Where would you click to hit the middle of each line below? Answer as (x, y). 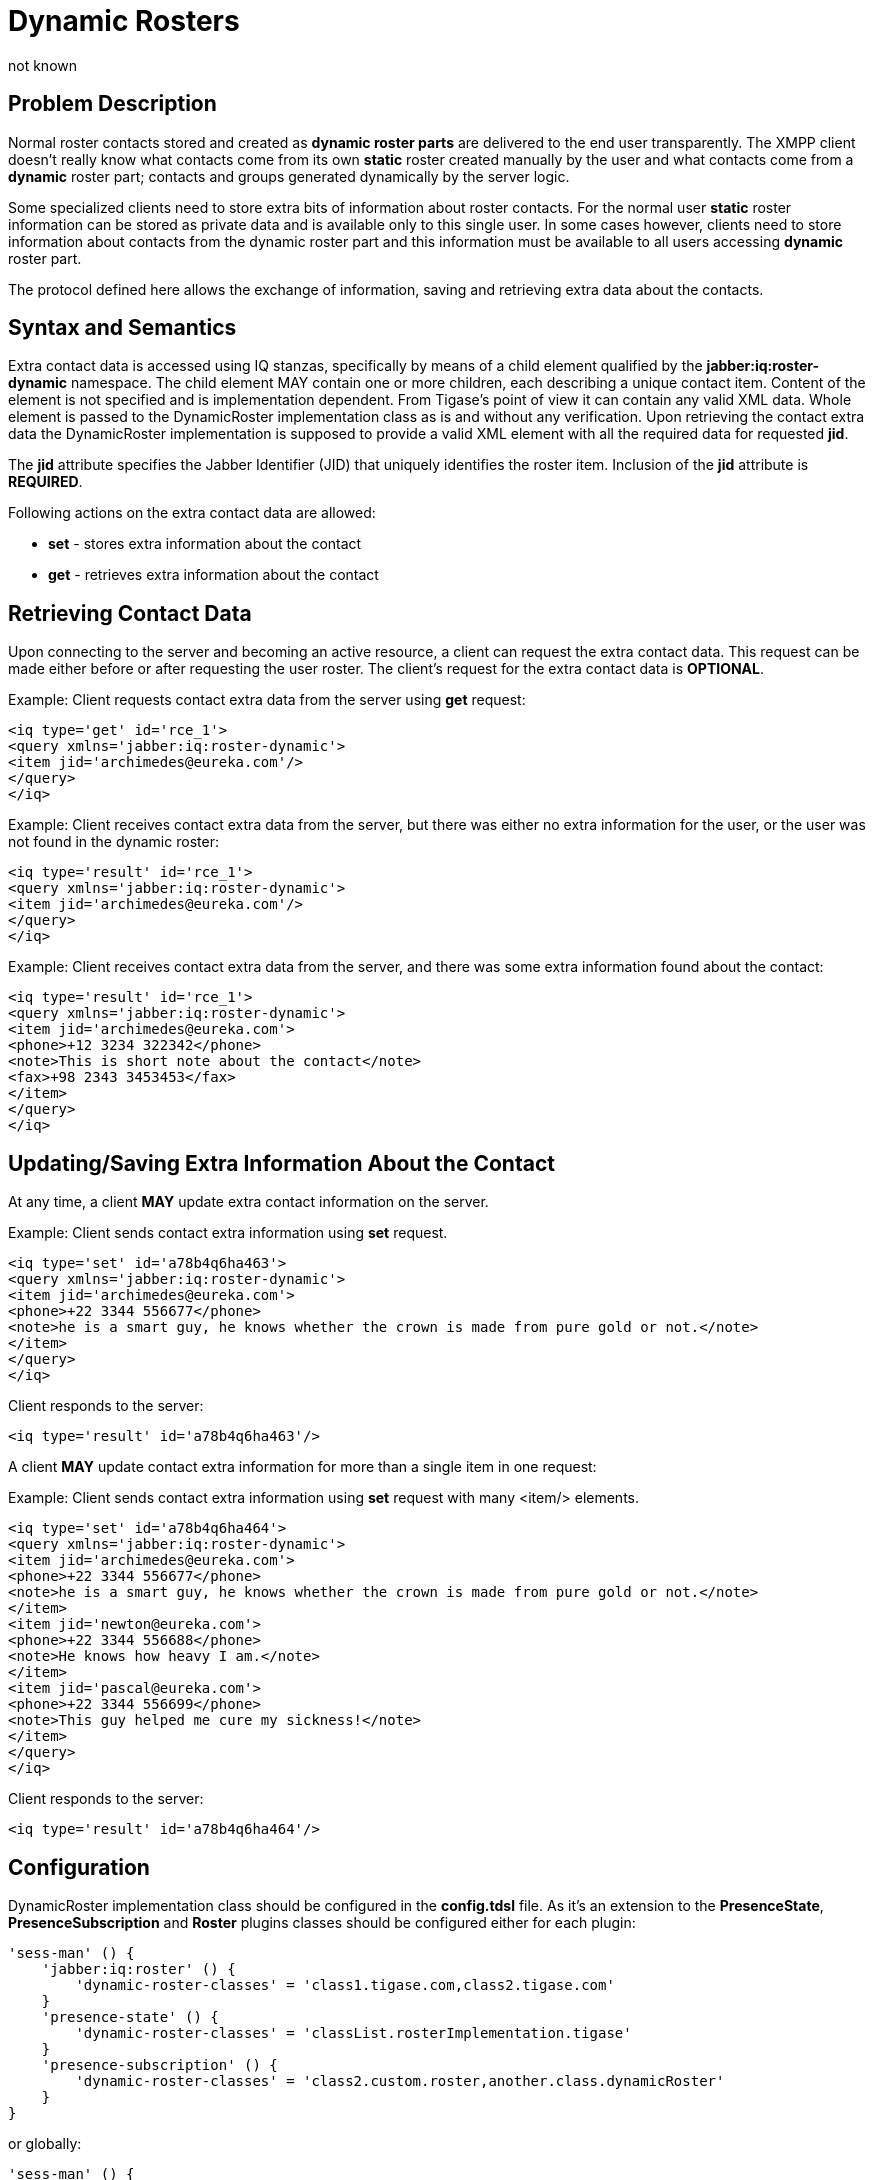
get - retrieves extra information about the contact (213, 575)
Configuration (79, 1867)
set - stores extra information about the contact (205, 544)
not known (43, 65)
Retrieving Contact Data (130, 613)
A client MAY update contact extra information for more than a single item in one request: (302, 1467)
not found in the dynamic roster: (113, 842)
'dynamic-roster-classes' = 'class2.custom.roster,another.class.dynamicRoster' (400, 2080)
